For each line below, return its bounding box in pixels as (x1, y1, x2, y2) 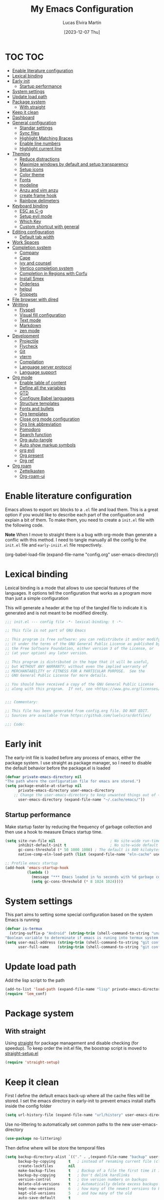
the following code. (5, 522, 44, 528)
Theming (12, 151, 30, 157)
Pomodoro (19, 426, 41, 432)
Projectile (19, 338, 39, 344)
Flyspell (19, 307, 36, 313)
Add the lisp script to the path (5, 977, 65, 983)
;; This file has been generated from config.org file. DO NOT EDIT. (5, 708, 150, 713)
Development (12, 333, 40, 339)
